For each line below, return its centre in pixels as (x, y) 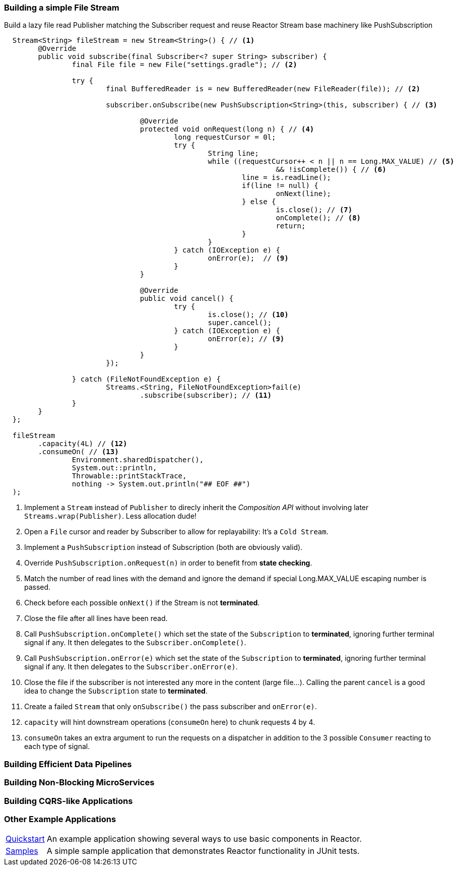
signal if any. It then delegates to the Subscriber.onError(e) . (131, 667)
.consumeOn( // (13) (78, 452)
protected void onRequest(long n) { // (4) (227, 129)
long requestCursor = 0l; (225, 137)
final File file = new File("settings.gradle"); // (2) (184, 65)
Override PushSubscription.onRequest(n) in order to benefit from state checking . (168, 563)
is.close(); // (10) (248, 315)
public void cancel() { (187, 299)
